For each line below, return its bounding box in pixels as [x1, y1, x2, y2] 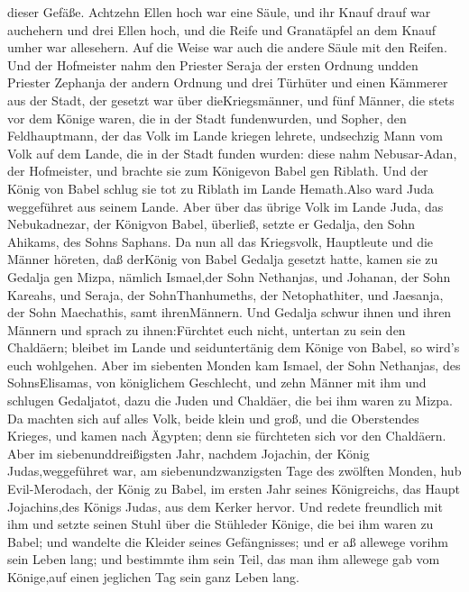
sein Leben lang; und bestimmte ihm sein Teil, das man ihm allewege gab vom [7, 550, 440, 569]
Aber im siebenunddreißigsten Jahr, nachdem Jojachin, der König [7, 443, 370, 462]
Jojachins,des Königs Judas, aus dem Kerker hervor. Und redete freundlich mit [7, 496, 443, 515]
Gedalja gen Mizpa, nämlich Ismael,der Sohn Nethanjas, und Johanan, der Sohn [7, 267, 451, 286]
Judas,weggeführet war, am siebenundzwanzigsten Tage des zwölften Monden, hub [7, 461, 462, 480]
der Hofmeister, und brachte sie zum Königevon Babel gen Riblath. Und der [7, 161, 428, 180]
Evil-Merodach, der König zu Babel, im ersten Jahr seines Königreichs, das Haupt [7, 479, 461, 498]
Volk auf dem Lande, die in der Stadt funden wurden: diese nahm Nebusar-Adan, [7, 143, 457, 162]
